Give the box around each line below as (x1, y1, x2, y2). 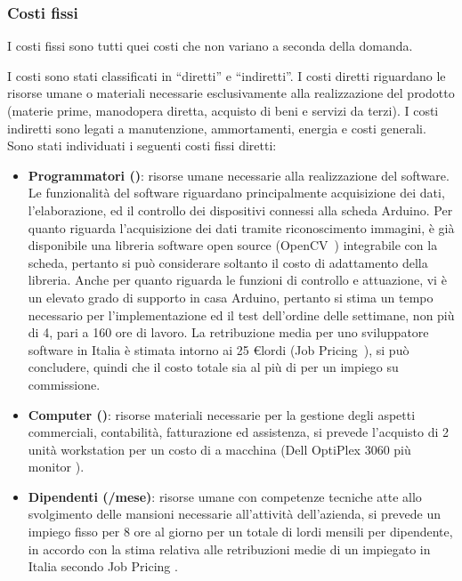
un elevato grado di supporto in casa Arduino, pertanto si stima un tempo (28, 287, 434, 306)
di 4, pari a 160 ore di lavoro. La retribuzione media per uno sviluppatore (28, 323, 429, 342)
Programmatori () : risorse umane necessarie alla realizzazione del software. (28, 165, 450, 184)
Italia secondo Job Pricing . (28, 557, 178, 576)
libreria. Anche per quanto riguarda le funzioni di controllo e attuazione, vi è (28, 270, 447, 289)
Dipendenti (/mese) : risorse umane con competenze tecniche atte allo (28, 487, 422, 505)
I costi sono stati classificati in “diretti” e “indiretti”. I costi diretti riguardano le (7, 66, 446, 85)
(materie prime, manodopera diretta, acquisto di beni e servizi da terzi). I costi (7, 101, 439, 119)
